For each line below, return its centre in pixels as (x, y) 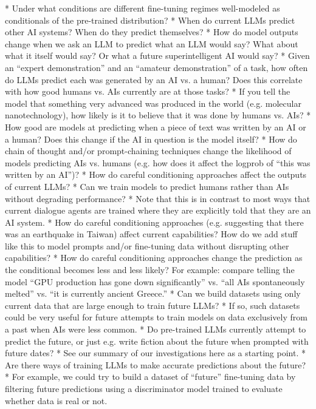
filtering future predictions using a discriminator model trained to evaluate (144, 388)
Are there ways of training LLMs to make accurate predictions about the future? (156, 364)
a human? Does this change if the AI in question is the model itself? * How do (151, 139)
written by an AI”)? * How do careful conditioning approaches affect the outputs (156, 174)
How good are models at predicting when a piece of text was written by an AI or (156, 127)
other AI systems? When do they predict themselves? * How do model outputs (152, 32)
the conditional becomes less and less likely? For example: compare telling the (150, 270)
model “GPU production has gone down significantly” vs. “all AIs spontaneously (155, 281)
